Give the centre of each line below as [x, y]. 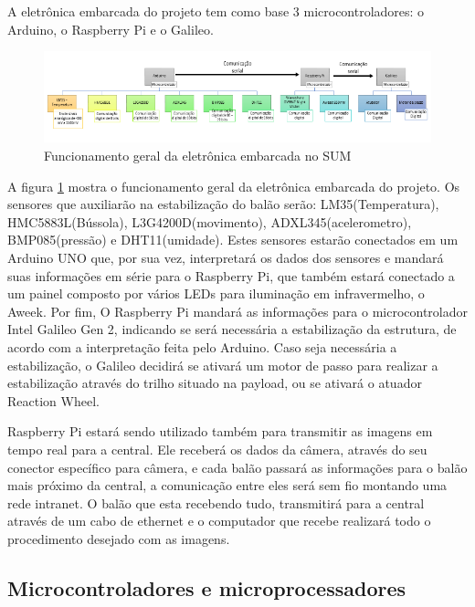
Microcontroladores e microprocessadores [207, 587]
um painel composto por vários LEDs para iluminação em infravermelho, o [216, 293]
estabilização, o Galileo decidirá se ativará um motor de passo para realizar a [223, 365]
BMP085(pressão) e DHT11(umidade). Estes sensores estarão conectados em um [233, 240]
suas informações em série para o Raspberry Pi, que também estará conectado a [231, 275]
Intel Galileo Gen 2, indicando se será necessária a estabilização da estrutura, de [232, 329]
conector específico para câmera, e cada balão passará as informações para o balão [237, 467]
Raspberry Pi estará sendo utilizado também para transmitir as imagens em [220, 431]
